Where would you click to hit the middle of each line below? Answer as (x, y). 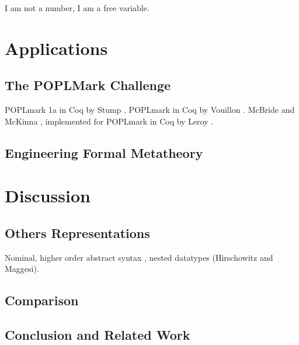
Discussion (48, 196)
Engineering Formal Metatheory (104, 152)
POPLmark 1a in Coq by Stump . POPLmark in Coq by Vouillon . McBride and (150, 110)
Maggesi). (22, 269)
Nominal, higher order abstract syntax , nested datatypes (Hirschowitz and (139, 257)
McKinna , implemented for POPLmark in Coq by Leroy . (109, 121)
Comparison (42, 300)
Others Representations (77, 232)
